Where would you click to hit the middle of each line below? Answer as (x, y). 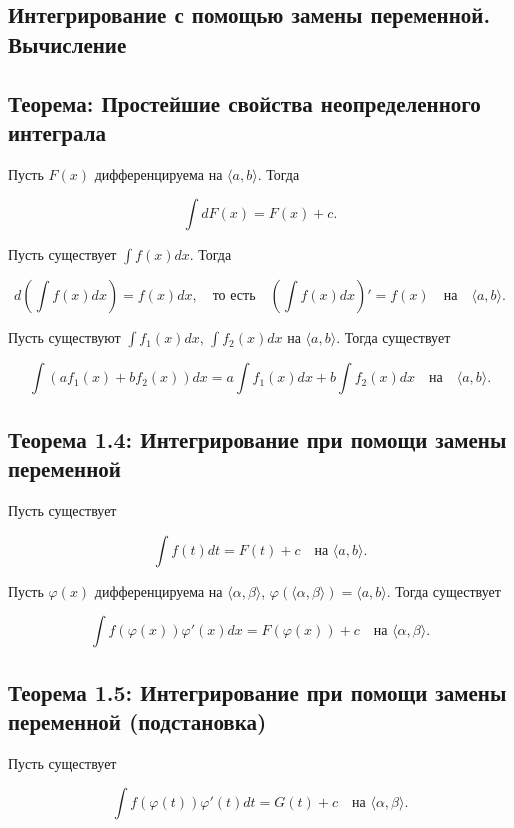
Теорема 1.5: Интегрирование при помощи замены (257, 691)
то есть (234, 296)
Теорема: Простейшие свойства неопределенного (244, 102)
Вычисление (67, 43)
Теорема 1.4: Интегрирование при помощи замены (257, 438)
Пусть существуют (64, 337)
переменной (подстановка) (137, 720)
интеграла (57, 131)
